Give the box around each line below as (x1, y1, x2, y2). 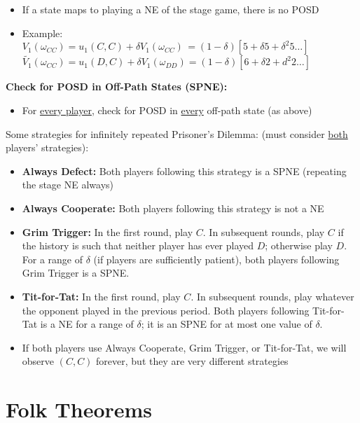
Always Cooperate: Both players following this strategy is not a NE (22, 200, 324, 215)
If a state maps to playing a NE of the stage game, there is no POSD (22, 2, 319, 16)
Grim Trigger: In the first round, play (22, 224, 193, 239)
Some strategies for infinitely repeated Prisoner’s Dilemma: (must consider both (6, 126, 348, 141)
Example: (22, 25, 63, 40)
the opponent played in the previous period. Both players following (22, 303, 310, 317)
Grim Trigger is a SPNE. (22, 265, 130, 280)
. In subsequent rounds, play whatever (191, 289, 354, 303)
